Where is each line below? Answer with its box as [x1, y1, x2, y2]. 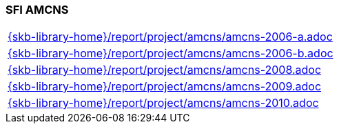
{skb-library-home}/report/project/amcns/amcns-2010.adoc [8, 96, 319, 110]
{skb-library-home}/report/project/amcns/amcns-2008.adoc [8, 63, 322, 77]
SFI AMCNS [6, 3, 69, 17]
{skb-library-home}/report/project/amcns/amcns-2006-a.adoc [8, 30, 333, 44]
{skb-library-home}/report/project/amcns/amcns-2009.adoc [8, 79, 322, 94]
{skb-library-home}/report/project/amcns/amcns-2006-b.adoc [8, 46, 333, 61]
